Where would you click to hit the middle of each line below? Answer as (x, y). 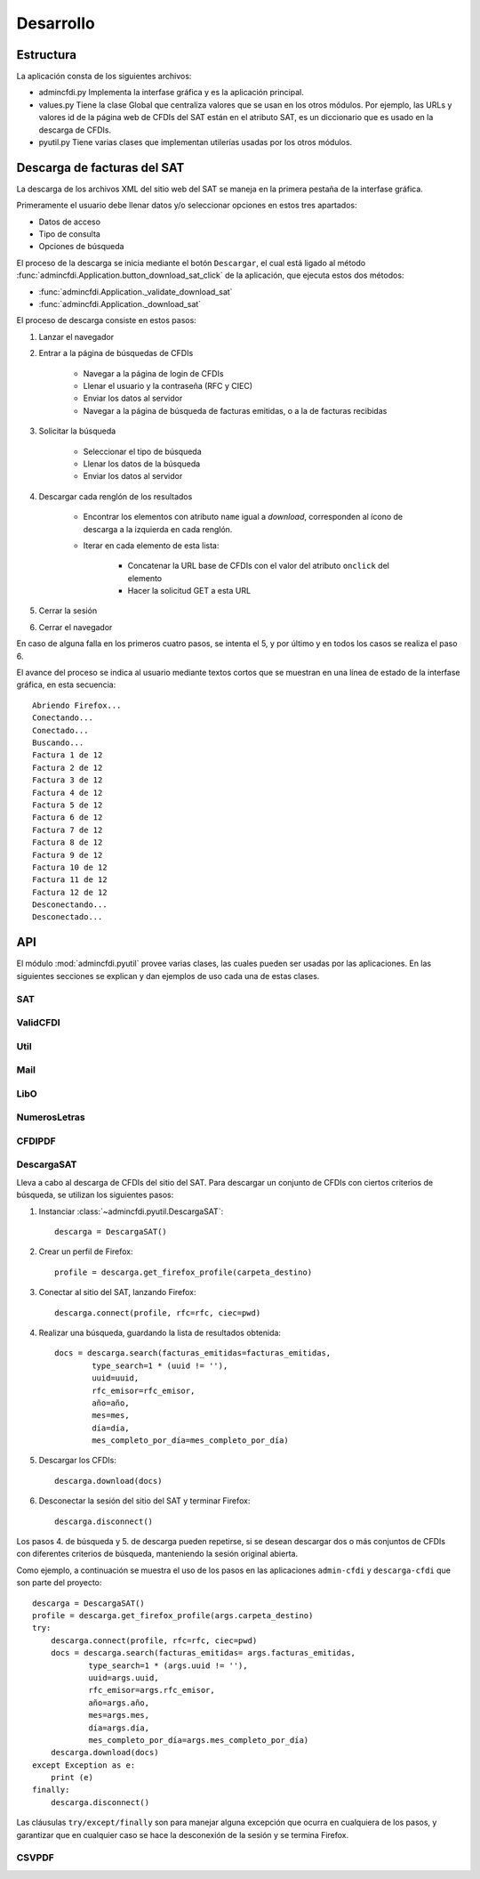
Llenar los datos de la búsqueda (142, 464)
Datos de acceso (70, 222)
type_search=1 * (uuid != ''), (160, 1365)
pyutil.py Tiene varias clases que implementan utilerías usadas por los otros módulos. (196, 142)
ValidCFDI (39, 1023)
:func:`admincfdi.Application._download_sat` (120, 304)
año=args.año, (119, 1703)
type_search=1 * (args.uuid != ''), (168, 1665)
